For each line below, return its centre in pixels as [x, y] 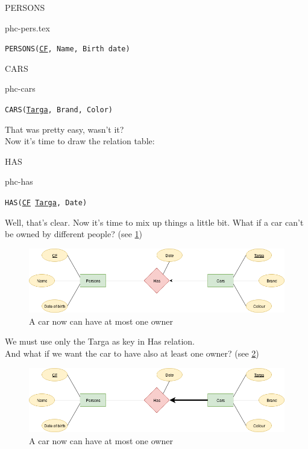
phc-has [19, 181]
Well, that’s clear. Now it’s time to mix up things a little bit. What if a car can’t [154, 222]
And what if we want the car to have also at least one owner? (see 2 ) [132, 353]
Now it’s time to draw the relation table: [80, 141]
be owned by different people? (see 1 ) [74, 234]
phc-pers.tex [27, 27]
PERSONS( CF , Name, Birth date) [68, 49]
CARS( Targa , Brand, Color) [59, 110]
